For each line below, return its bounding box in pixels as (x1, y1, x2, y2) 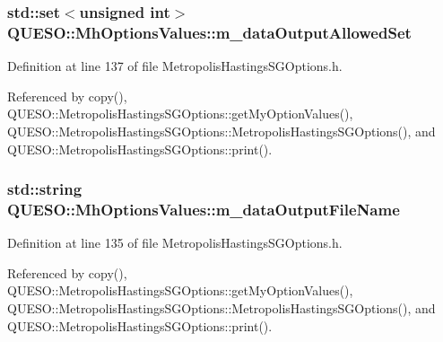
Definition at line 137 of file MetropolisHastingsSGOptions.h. (7, 57, 343, 75)
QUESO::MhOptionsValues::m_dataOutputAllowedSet (7, 21, 412, 43)
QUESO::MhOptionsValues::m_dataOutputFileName (7, 197, 400, 220)
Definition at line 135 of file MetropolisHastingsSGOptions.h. (7, 233, 343, 252)
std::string (7, 178, 83, 200)
